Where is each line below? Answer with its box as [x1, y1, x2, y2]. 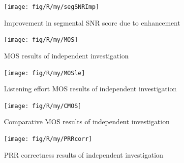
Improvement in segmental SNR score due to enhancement [4, 17, 181, 27]
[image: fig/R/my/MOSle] [4, 69, 85, 77]
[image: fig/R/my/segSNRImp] [4, 3, 99, 10]
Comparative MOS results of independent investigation [4, 116, 170, 127]
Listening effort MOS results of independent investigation [4, 83, 177, 94]
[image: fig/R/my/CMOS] [4, 102, 82, 109]
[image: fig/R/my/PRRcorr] [4, 136, 92, 142]
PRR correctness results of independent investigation [4, 149, 163, 160]
